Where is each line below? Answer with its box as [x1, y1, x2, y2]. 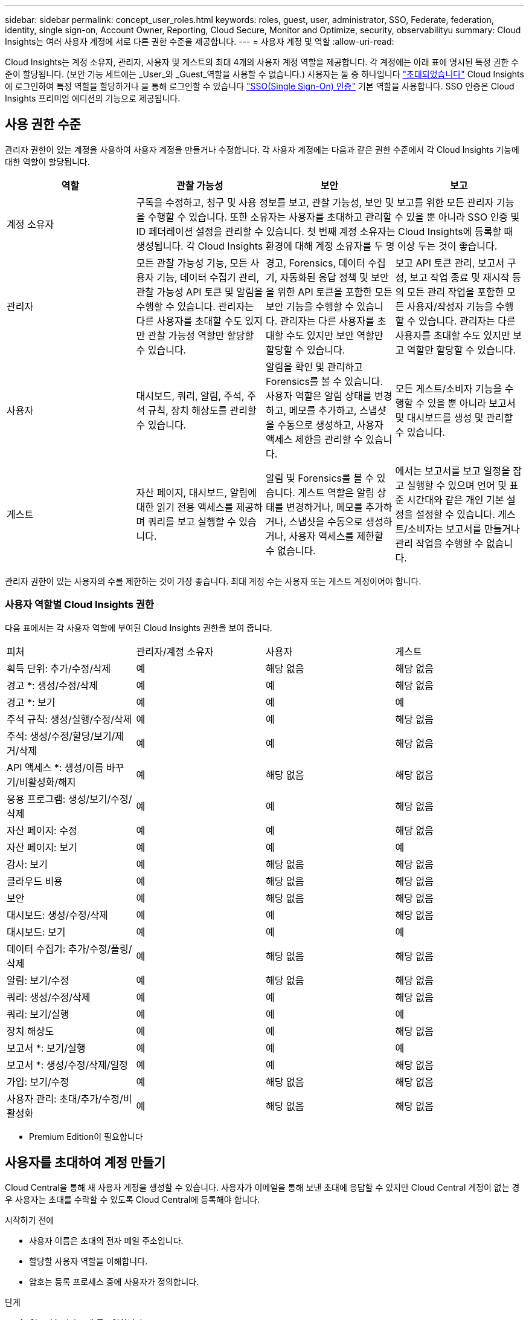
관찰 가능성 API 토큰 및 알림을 [136, 285, 263, 298]
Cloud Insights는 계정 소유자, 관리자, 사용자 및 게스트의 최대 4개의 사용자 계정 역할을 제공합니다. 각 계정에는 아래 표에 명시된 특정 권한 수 [5, 57, 519, 67]
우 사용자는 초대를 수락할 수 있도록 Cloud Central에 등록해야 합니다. [5, 1194, 260, 1205]
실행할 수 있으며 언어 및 [406, 479, 507, 491]
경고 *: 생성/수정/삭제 [7, 679, 98, 691]
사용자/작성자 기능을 [406, 300, 493, 312]
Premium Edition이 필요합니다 [29, 1131, 143, 1142]
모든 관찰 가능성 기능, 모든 [136, 256, 248, 269]
